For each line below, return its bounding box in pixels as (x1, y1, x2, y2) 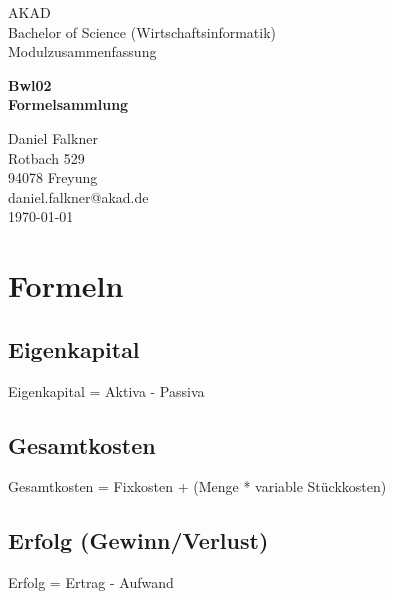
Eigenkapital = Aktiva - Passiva (8, 380, 205, 401)
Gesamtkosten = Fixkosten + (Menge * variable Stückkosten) (8, 476, 387, 497)
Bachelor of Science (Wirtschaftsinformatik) (8, 21, 277, 42)
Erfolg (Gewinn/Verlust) (8, 525, 269, 556)
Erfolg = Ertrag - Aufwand (8, 572, 174, 593)
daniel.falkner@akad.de (8, 186, 149, 207)
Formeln (8, 265, 124, 306)
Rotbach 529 (8, 147, 85, 168)
